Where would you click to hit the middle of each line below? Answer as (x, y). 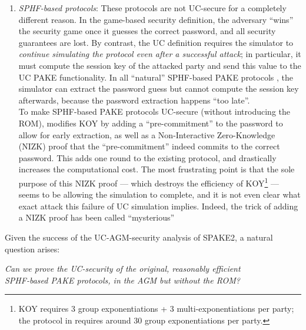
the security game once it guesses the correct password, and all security (147, 31)
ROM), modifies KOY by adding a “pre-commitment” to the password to (151, 123)
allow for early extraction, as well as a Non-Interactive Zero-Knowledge (147, 134)
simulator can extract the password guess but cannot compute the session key (159, 89)
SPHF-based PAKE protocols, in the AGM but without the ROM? (123, 280)
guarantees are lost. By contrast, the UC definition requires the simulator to (156, 42)
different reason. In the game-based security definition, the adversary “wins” (156, 19)
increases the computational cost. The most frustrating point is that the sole (157, 169)
